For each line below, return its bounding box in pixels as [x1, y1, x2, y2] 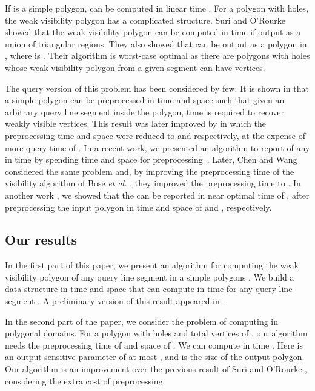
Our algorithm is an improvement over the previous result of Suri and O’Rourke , [5, 362, 307, 375]
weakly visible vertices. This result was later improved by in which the [5, 117, 267, 130]
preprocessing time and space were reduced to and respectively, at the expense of [5, 129, 305, 141]
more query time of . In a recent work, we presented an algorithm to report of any [5, 141, 310, 154]
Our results [5, 230, 78, 249]
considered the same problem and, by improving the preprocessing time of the [5, 165, 294, 177]
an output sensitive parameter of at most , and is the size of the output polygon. [5, 350, 305, 363]
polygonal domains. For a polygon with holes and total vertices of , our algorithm [5, 327, 308, 339]
